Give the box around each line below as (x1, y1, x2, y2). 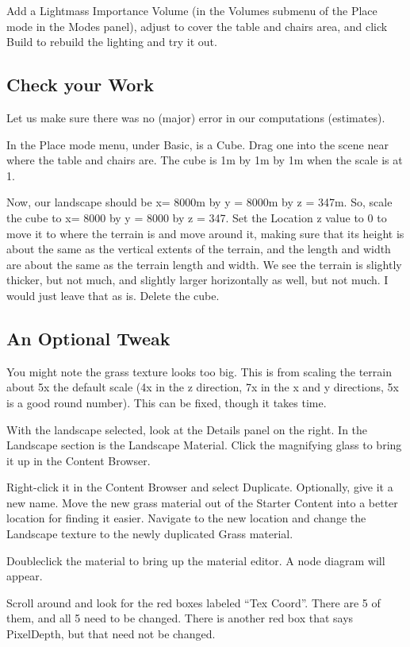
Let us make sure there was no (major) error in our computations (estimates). (6, 109, 385, 125)
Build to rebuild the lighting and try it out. (6, 33, 217, 50)
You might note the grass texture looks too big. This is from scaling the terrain (6, 363, 392, 379)
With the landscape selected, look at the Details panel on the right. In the (6, 421, 368, 437)
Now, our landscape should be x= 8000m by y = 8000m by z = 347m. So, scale (6, 194, 393, 210)
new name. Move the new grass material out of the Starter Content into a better (6, 494, 398, 510)
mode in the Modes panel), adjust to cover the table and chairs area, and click (6, 17, 388, 34)
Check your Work (6, 72, 155, 97)
